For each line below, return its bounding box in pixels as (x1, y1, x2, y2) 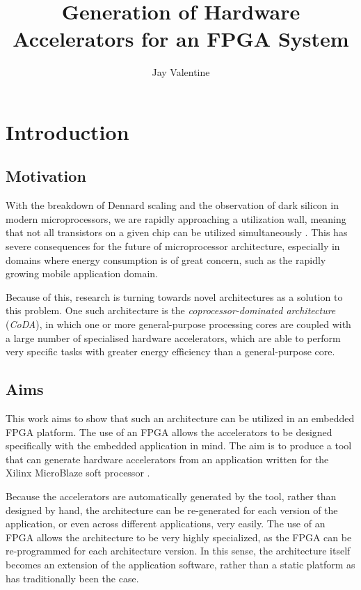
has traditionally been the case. (6, 570, 139, 585)
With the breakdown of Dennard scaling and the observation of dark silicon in (6, 198, 339, 212)
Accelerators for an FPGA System (13, 24, 349, 53)
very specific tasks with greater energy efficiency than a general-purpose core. (6, 344, 335, 359)
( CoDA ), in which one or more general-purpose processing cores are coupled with (6, 317, 351, 332)
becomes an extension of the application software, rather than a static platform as (6, 557, 355, 571)
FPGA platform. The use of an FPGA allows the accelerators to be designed (6, 424, 332, 439)
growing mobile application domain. (6, 266, 159, 281)
